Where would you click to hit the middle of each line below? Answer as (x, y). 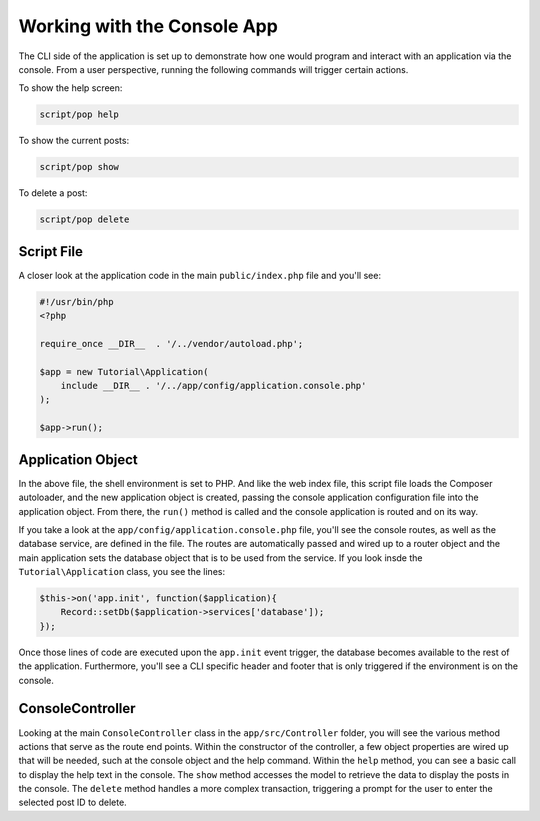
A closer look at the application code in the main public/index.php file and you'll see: (200, 275)
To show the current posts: (74, 141)
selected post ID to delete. (72, 802)
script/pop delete (84, 219)
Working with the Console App (148, 26)
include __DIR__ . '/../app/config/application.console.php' (213, 386)
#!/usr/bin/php (76, 301)
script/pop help (79, 114)
